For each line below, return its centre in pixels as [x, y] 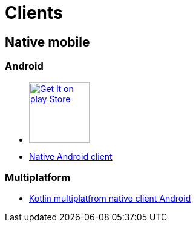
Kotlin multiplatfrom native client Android [110, 199]
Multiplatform [38, 177]
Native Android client [71, 156]
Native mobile [47, 42]
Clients [34, 13]
